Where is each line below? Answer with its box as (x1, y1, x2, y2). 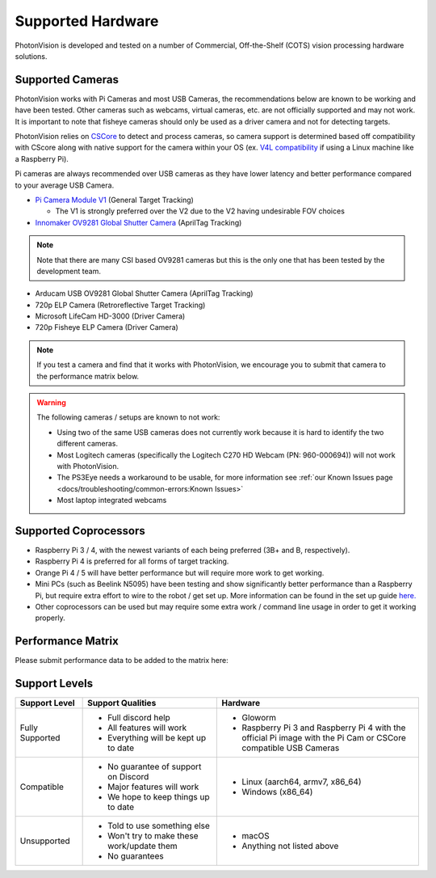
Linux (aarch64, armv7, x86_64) (241, 776, 362, 787)
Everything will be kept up (107, 732, 206, 744)
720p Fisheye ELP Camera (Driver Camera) (35, 323, 179, 332)
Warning (36, 398, 66, 407)
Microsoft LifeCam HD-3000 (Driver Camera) (35, 311, 186, 321)
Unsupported (19, 835, 70, 846)
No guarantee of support (107, 761, 202, 772)
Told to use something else (107, 821, 210, 832)
